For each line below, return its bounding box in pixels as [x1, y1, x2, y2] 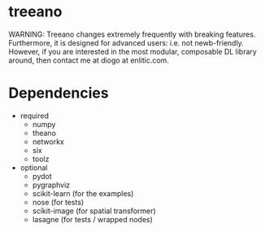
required [20, 111, 50, 120]
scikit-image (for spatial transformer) [32, 206, 156, 216]
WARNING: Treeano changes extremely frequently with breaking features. [8, 29, 256, 39]
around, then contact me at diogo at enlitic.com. [8, 55, 169, 65]
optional [20, 162, 48, 173]
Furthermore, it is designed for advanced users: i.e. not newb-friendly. [8, 37, 244, 47]
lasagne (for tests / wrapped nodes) [32, 214, 153, 224]
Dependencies [8, 84, 109, 103]
